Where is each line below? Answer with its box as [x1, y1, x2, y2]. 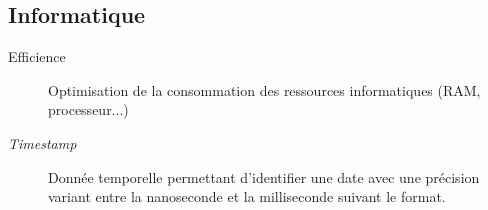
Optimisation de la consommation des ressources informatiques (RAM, [48, 79, 481, 100]
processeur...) [48, 99, 129, 120]
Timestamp [8, 132, 77, 153]
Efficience [8, 46, 66, 67]
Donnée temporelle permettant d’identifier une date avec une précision [48, 166, 480, 187]
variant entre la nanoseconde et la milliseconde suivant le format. [48, 186, 446, 207]
